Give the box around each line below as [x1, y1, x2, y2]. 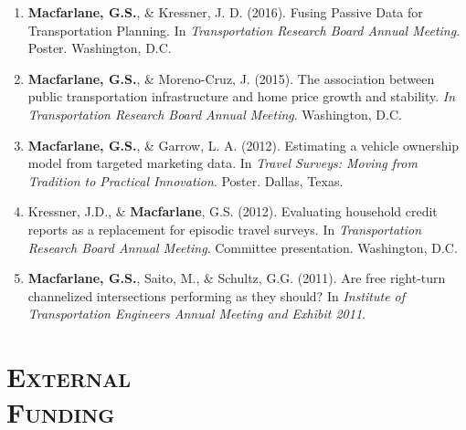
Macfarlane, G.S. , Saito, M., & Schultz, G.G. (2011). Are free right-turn [27, 268, 446, 288]
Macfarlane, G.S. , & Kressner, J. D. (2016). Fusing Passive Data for [27, 3, 423, 21]
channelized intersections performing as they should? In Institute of [27, 286, 406, 305]
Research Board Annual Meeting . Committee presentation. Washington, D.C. [27, 237, 458, 257]
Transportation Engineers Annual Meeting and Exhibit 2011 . [27, 304, 365, 323]
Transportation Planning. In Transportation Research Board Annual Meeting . [27, 20, 461, 39]
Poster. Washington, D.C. [27, 38, 172, 58]
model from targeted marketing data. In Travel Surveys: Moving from [27, 153, 418, 173]
